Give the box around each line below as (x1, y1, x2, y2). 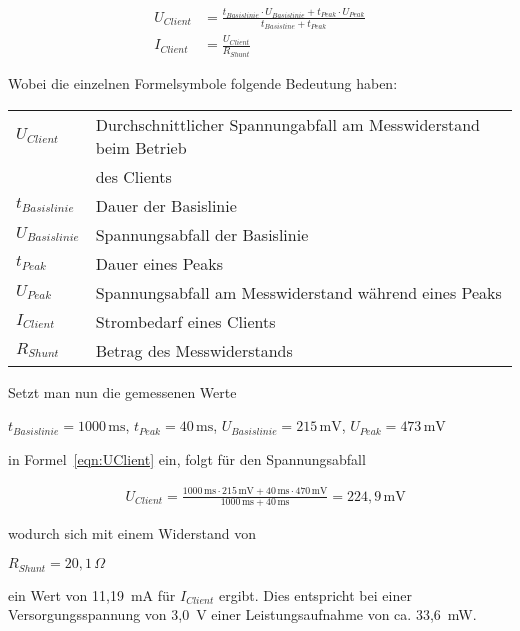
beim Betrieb (95, 135, 187, 159)
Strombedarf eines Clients (95, 309, 276, 333)
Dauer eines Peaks (95, 251, 223, 275)
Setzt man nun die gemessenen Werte (8, 381, 237, 402)
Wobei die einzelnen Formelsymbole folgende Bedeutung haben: (8, 72, 398, 93)
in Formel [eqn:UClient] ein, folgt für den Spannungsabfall (8, 448, 366, 469)
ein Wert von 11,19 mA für (8, 584, 176, 605)
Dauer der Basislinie (95, 193, 237, 217)
